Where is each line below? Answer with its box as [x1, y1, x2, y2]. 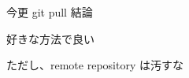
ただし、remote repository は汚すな [6, 57, 183, 73]
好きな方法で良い [6, 30, 94, 46]
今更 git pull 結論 [6, 4, 93, 20]
